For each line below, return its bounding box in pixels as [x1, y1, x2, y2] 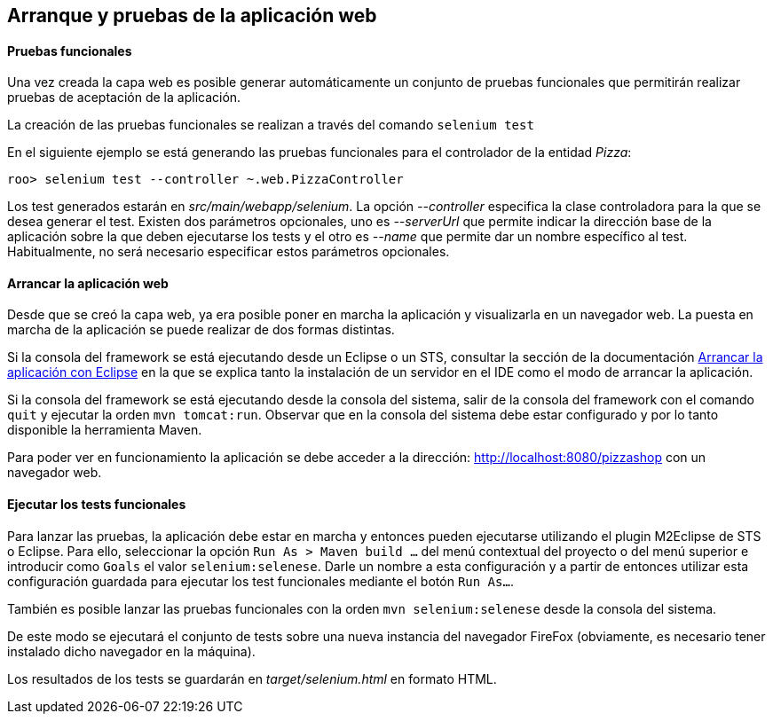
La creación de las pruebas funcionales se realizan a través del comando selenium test [7, 117, 534, 133]
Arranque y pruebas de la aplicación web [7, 4, 377, 27]
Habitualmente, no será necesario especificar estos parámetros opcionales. [7, 244, 450, 260]
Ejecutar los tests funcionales [7, 497, 186, 513]
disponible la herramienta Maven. [7, 422, 202, 438]
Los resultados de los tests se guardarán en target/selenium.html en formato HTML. [7, 670, 497, 686]
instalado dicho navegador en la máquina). [7, 643, 256, 659]
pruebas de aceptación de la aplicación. [7, 90, 241, 106]
